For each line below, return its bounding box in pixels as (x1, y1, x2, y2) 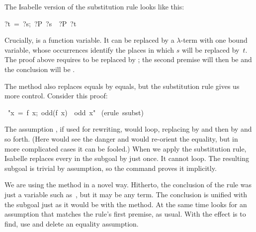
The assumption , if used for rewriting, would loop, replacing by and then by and (4, 124, 252, 134)
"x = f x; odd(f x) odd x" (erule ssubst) (7, 107, 144, 117)
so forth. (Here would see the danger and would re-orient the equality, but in (4, 133, 238, 144)
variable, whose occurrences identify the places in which (4, 44, 174, 55)
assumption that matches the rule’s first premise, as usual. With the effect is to (4, 209, 246, 219)
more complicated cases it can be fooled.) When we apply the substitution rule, (4, 143, 247, 154)
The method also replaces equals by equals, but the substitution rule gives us (4, 80, 240, 91)
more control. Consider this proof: (4, 90, 108, 101)
